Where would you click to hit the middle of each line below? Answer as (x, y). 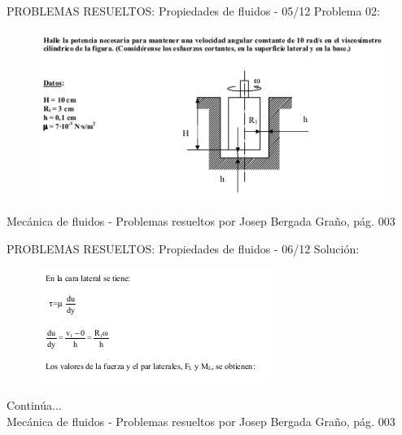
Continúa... (34, 405)
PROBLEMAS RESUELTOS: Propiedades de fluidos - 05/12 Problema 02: (193, 11)
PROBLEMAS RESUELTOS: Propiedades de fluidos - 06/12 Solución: (183, 248)
